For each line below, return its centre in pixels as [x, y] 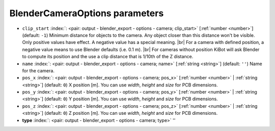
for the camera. [38, 70]
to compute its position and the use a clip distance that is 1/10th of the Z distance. [108, 57]
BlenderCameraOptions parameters [87, 13]
